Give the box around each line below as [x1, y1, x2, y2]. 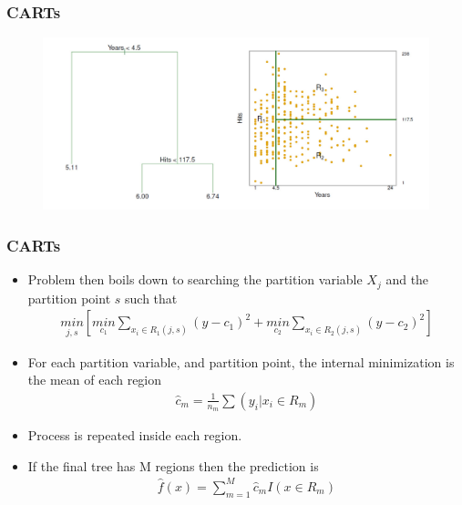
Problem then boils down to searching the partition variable [27, 270, 363, 289]
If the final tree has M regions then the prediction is [27, 456, 319, 475]
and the [385, 270, 429, 289]
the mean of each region [27, 370, 162, 389]
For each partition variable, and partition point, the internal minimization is [27, 352, 455, 371]
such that [125, 288, 178, 307]
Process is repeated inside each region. [27, 426, 242, 444]
